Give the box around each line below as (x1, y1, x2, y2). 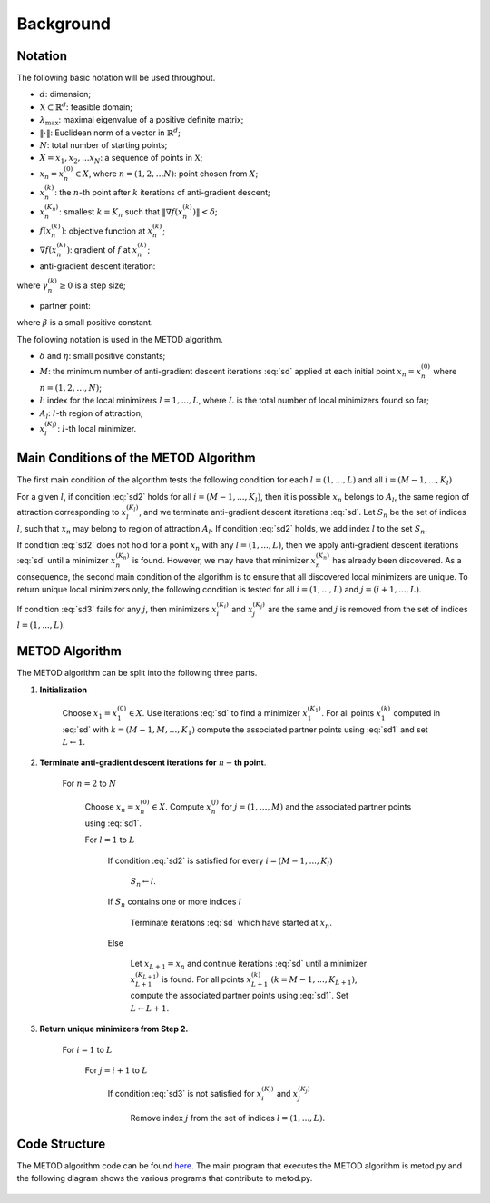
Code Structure (16, 1136, 106, 1151)
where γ (16, 280, 49, 291)
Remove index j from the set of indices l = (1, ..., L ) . (130, 1113, 326, 1124)
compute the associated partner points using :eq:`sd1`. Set (130, 990, 349, 1001)
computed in (393, 707, 441, 718)
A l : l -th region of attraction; (39, 407, 143, 421)
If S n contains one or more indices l (107, 896, 242, 910)
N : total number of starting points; (39, 140, 168, 151)
